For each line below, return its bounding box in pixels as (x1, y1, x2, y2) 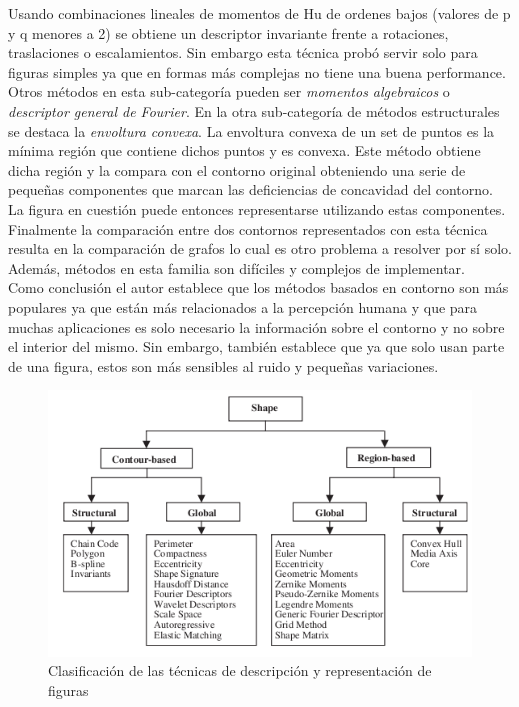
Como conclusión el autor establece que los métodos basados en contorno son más (8, 277, 509, 298)
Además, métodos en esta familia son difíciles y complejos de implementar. (8, 257, 466, 278)
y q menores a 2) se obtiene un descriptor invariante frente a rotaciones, (8, 22, 449, 43)
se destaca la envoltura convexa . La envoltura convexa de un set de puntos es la (8, 120, 495, 141)
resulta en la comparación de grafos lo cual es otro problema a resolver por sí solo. (8, 238, 512, 259)
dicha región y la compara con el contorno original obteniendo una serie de (8, 159, 466, 180)
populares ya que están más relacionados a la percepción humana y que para (8, 296, 478, 317)
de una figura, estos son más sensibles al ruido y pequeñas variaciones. (8, 355, 439, 376)
